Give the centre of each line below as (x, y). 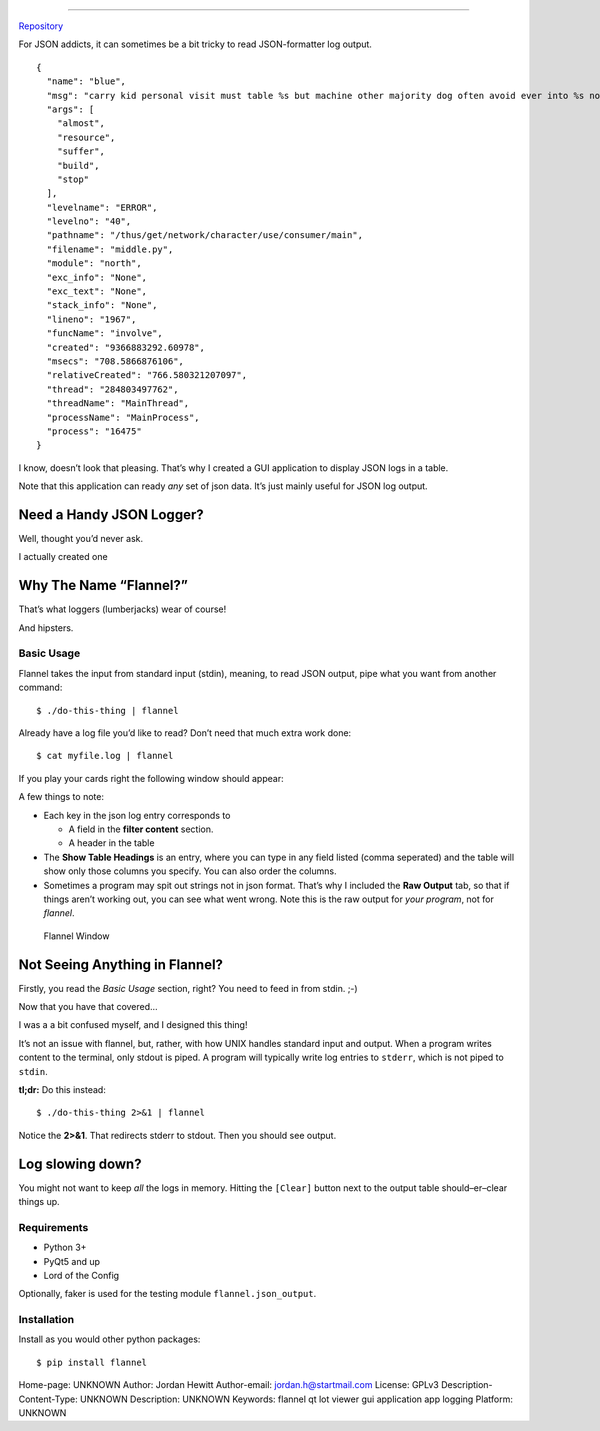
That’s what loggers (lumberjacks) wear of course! (122, 609)
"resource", (86, 137)
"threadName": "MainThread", (118, 403)
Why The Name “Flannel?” (103, 585)
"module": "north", (94, 263)
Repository (41, 26)
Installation (46, 1320)
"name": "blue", (86, 81)
